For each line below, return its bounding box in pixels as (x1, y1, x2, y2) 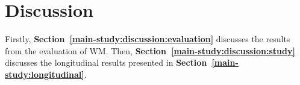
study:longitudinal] (5, 68, 84, 80)
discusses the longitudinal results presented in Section (5, 56, 207, 69)
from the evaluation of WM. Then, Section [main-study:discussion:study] (5, 44, 295, 57)
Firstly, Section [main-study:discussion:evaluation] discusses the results (5, 33, 290, 45)
